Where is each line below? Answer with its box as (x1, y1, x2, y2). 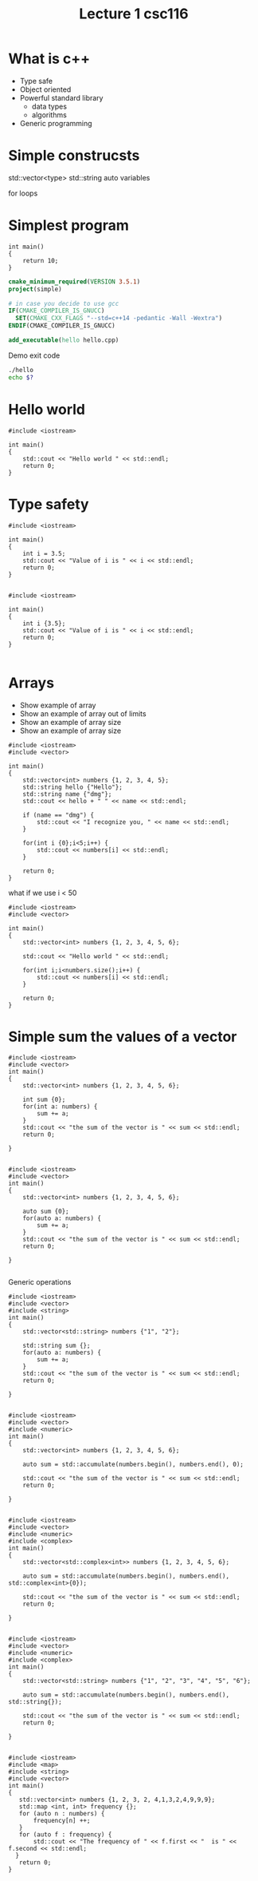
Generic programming (19, 118, 93, 128)
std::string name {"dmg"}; (22, 790, 112, 798)
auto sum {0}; (22, 1207, 69, 1216)
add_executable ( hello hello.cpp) (8, 336, 119, 344)
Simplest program (8, 216, 130, 235)
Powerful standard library (19, 93, 104, 102)
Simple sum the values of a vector (8, 1028, 237, 1046)
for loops (8, 188, 38, 198)
